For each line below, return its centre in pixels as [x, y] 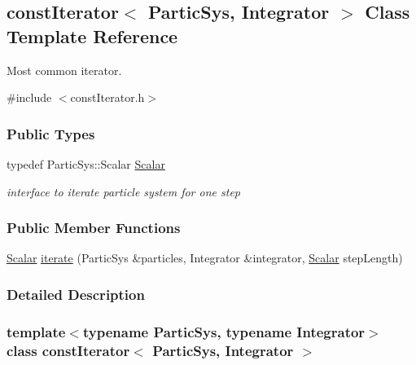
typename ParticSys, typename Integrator [224, 331]
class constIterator [68, 350]
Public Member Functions [94, 228]
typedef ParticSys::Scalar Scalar [86, 164]
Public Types [51, 133]
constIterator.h [107, 97]
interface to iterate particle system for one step [123, 191]
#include [29, 97]
